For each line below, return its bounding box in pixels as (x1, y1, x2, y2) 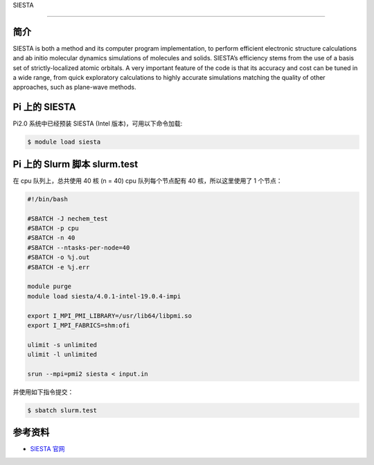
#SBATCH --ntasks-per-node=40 (27, 244, 130, 251)
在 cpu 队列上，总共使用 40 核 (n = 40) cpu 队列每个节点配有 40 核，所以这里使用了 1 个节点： (12, 176, 283, 185)
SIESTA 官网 (30, 445, 65, 453)
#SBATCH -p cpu (27, 224, 79, 232)
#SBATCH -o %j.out (27, 253, 90, 262)
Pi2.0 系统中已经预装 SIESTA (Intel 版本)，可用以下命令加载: (12, 119, 183, 128)
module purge (27, 282, 72, 291)
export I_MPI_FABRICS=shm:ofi (27, 321, 130, 329)
